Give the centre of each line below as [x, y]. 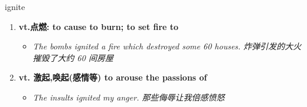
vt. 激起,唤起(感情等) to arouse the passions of [113, 77]
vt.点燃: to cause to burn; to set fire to [99, 26]
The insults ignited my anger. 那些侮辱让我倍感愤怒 [129, 97]
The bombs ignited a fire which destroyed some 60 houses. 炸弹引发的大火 [167, 46]
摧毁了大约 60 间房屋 [73, 57]
